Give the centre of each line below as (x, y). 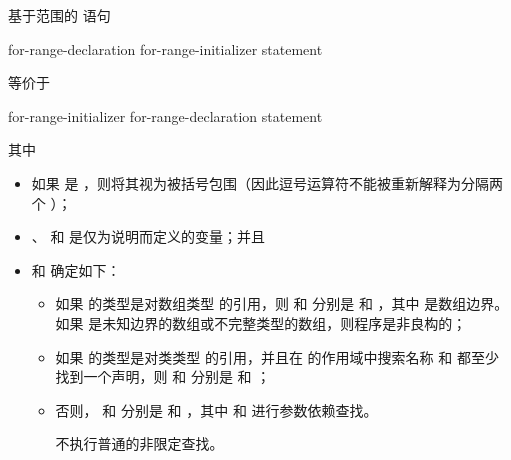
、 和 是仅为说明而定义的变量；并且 (148, 236)
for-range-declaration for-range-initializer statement (165, 48)
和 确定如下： (76, 269)
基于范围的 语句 (59, 15)
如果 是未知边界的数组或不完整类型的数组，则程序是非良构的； (261, 322)
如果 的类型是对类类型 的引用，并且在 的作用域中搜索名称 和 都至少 (277, 356)
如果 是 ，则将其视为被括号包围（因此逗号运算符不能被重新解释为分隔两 (267, 182)
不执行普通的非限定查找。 (139, 443)
